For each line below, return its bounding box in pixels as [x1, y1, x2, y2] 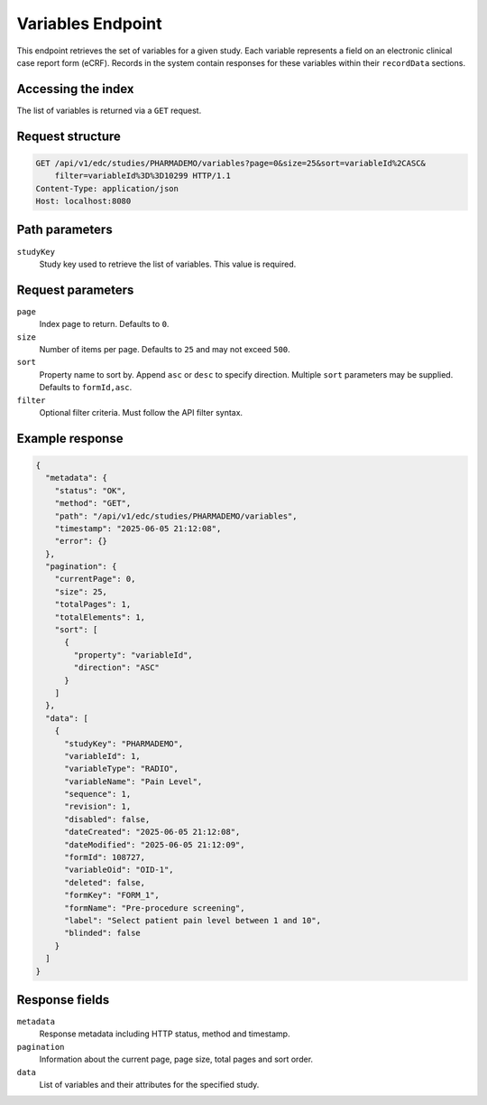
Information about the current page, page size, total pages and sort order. [39, 1053, 314, 1065]
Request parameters [16, 282, 134, 297]
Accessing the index [16, 81, 134, 97]
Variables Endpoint [16, 14, 162, 33]
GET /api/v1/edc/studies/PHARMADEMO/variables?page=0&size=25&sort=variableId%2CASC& [35, 158, 426, 168]
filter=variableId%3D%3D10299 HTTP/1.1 [54, 171, 232, 181]
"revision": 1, [64, 801, 132, 812]
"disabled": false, [64, 814, 151, 824]
